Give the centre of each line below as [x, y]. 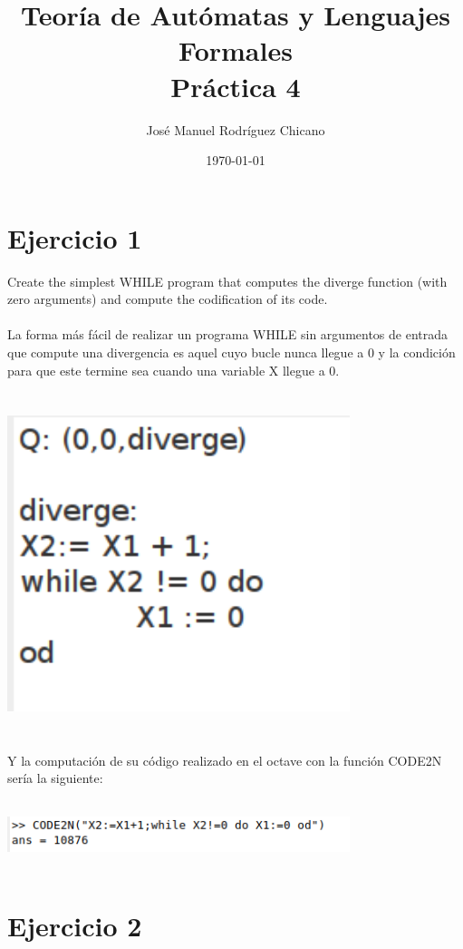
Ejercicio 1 [75, 237]
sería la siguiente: [55, 778]
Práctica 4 [236, 86]
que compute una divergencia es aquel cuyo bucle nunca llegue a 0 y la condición [231, 352]
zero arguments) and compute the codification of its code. [168, 299]
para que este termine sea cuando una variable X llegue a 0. [174, 370]
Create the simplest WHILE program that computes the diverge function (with [227, 281]
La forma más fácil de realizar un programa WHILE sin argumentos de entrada [228, 334]
